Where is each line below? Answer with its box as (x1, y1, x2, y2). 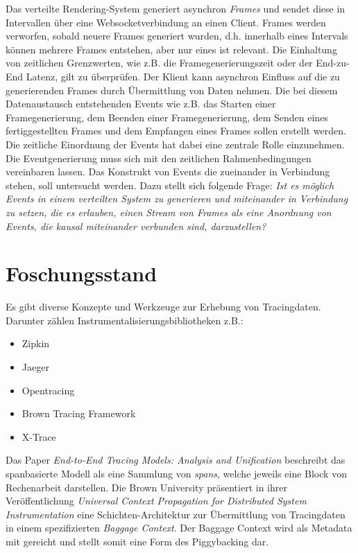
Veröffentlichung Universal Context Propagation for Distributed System (6, 493, 307, 508)
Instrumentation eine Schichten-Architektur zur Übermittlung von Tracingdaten (6, 507, 346, 521)
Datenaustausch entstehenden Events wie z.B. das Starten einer (6, 96, 276, 111)
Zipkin (22, 336, 50, 351)
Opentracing (22, 383, 75, 397)
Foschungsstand (6, 259, 157, 288)
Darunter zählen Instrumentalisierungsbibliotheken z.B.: (6, 313, 244, 327)
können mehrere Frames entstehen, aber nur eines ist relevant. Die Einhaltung (6, 42, 337, 56)
